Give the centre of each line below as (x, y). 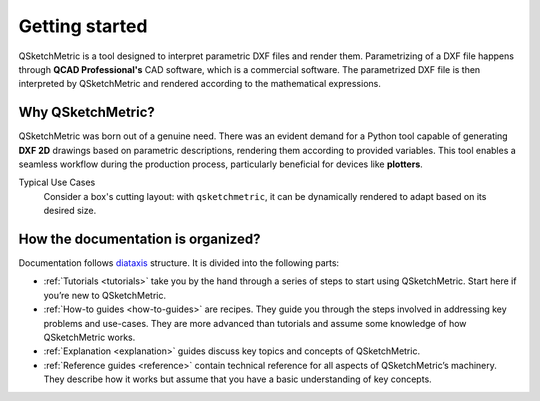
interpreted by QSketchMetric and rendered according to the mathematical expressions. (200, 84)
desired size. (70, 211)
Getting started (83, 26)
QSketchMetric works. (89, 337)
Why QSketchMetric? (86, 112)
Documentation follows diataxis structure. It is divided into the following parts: (179, 263)
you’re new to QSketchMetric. (105, 295)
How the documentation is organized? (139, 239)
